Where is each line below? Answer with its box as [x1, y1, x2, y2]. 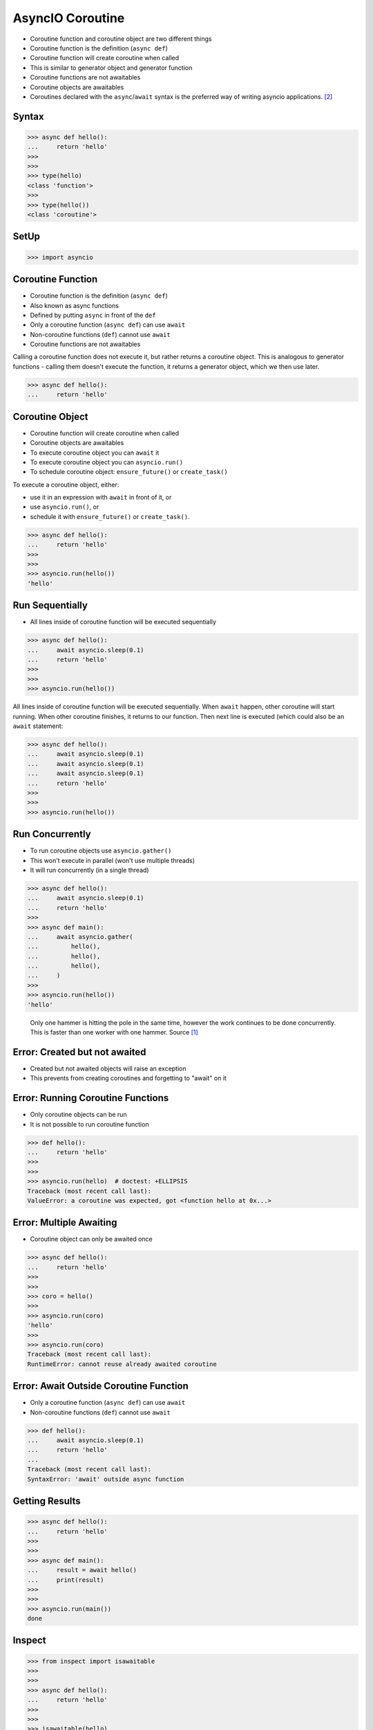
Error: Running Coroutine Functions [12, 1092, 169, 1104]
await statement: [12, 722, 64, 730]
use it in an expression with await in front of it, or [30, 493, 172, 502]
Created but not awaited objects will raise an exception [30, 1064, 186, 1073]
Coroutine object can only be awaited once [30, 1235, 153, 1244]
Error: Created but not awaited [12, 1046, 146, 1058]
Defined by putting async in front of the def [30, 311, 156, 319]
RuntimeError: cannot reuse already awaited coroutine [27, 1360, 217, 1368]
